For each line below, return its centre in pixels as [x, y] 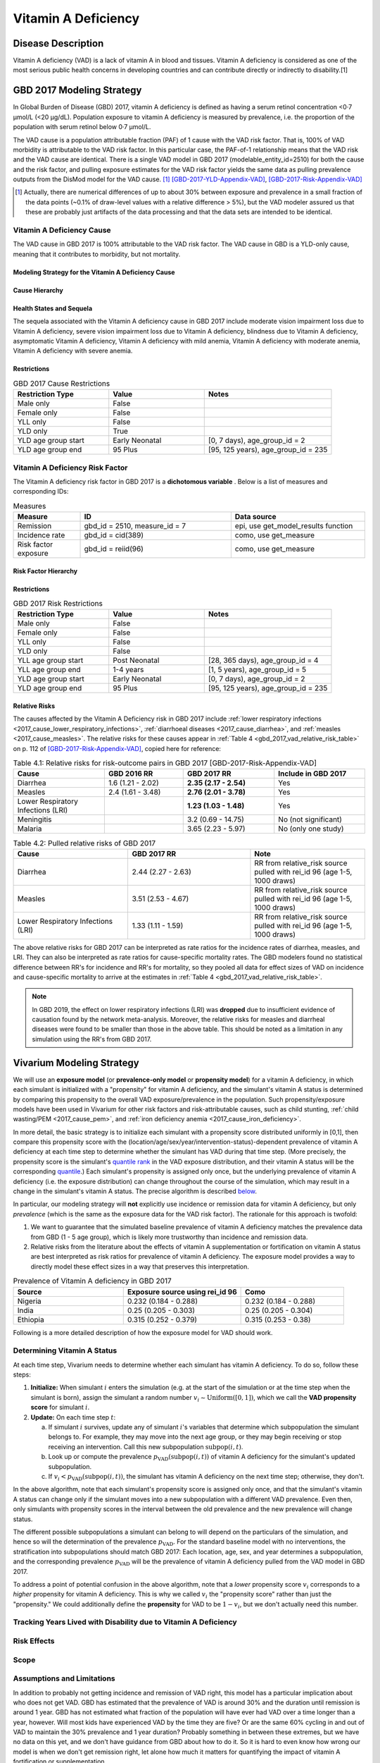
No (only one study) [311, 829]
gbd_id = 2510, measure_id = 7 [135, 526]
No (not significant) [310, 819]
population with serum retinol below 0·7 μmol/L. [82, 127]
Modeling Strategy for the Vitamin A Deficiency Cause [94, 272]
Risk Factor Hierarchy [45, 571]
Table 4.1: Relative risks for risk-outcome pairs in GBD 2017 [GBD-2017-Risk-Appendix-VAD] [165, 763]
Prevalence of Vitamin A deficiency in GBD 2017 [92, 1281]
